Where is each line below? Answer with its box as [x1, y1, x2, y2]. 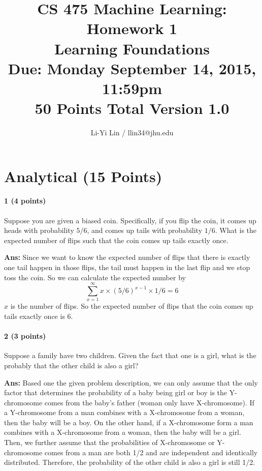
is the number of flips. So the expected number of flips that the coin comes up [10, 301, 253, 311]
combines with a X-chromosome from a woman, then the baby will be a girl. [4, 427, 241, 437]
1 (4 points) [4, 195, 46, 206]
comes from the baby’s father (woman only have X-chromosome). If [44, 397, 254, 407]
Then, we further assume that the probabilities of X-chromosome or [4, 437, 215, 448]
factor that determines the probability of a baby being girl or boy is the [4, 387, 227, 398]
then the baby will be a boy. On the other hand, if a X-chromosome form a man [4, 417, 253, 427]
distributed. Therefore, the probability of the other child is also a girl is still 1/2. [4, 457, 255, 467]
